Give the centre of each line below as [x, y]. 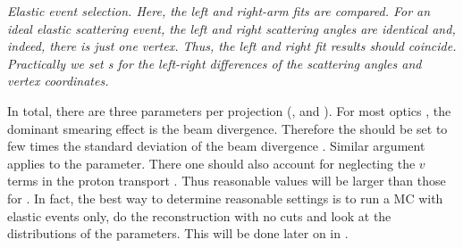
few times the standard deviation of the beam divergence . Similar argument [216, 146]
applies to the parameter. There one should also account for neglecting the [211, 163]
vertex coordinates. [58, 81]
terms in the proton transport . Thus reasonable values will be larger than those [227, 181]
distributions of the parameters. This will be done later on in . [178, 233]
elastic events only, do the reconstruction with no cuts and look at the [199, 215]
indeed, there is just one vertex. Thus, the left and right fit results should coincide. [232, 46]
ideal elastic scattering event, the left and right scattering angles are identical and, [231, 28]
